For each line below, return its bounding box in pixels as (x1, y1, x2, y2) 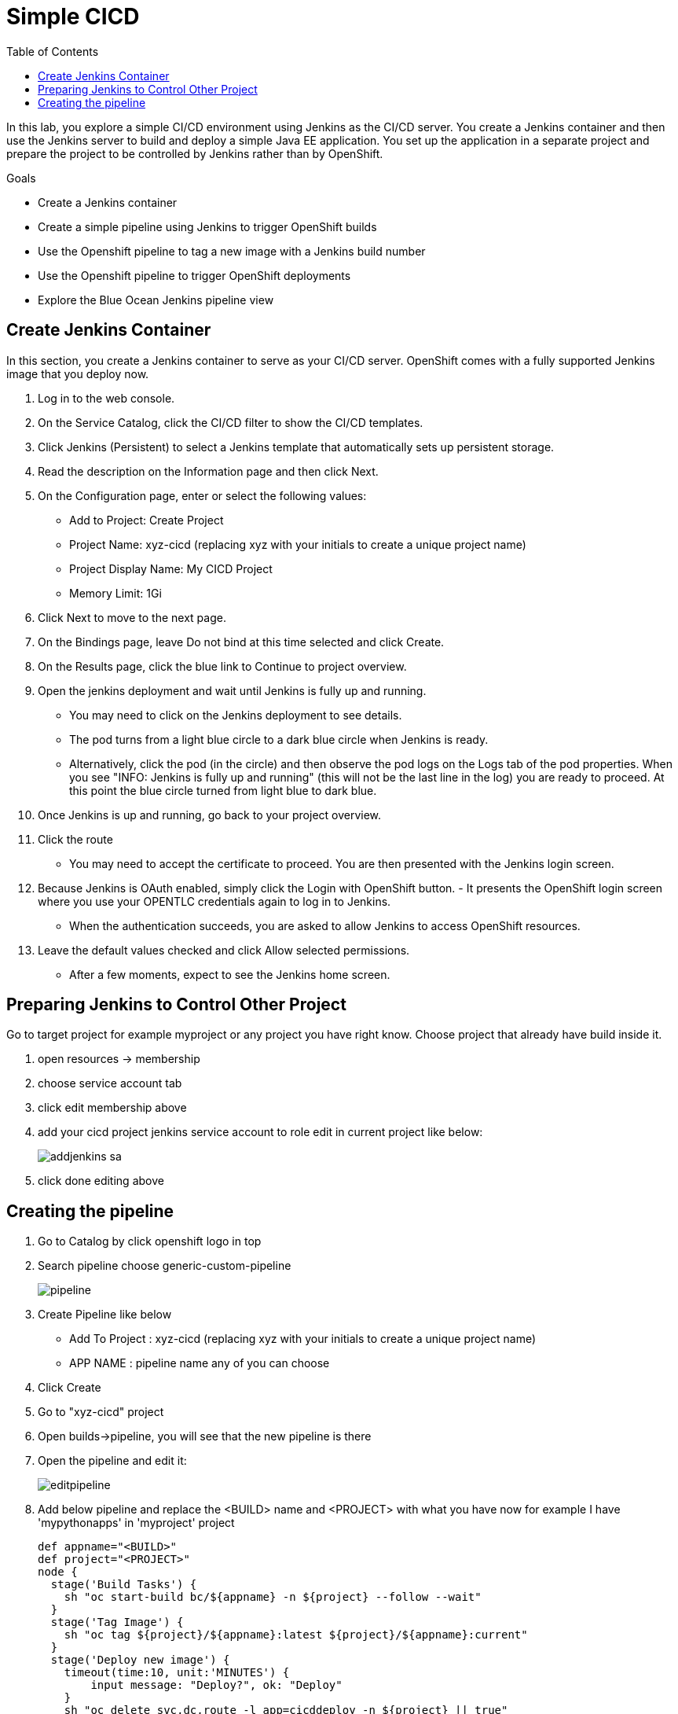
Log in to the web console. (38, 391, 175, 405)
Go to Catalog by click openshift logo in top (38, 1234, 262, 1249)
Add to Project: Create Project (69, 513, 224, 527)
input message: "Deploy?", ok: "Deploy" (90, 1679, 343, 1692)
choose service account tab (38, 1076, 182, 1091)
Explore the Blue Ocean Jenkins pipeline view (38, 292, 274, 307)
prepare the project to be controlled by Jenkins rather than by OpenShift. (6, 146, 383, 160)
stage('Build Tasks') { (50, 1578, 197, 1591)
